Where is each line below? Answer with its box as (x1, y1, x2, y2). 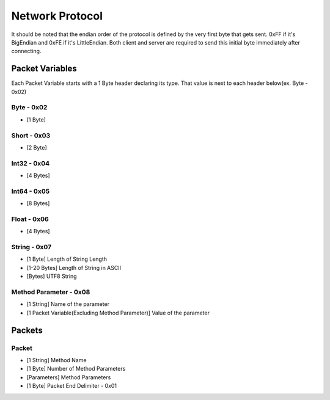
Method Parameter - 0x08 (11, 288, 90, 296)
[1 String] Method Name (26, 356, 87, 363)
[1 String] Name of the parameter (26, 300, 110, 308)
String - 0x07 (11, 243, 52, 252)
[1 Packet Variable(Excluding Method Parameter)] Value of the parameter (26, 309, 210, 316)
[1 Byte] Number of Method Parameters (26, 365, 126, 373)
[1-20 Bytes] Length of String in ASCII (26, 264, 122, 271)
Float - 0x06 (11, 214, 49, 223)
